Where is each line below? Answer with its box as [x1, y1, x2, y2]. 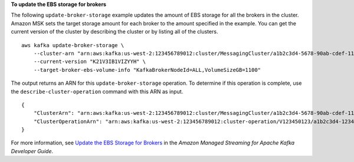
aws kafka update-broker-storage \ [21, 42, 124, 48]
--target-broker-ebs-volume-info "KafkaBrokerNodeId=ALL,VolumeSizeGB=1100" [33, 67, 261, 73]
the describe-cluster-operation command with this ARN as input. [11, 88, 183, 95]
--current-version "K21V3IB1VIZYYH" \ [33, 58, 146, 65]
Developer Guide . [11, 147, 53, 154]
